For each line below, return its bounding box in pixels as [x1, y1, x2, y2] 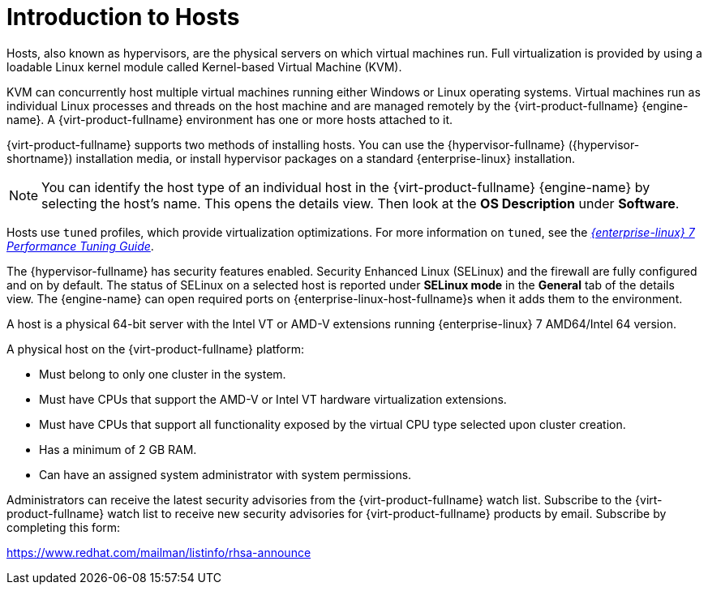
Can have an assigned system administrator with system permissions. [39, 467, 412, 482]
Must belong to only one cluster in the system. [39, 366, 286, 381]
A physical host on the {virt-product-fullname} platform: [6, 341, 304, 356]
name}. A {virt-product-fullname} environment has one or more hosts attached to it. [6, 112, 453, 126]
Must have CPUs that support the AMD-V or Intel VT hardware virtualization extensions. [39, 392, 507, 406]
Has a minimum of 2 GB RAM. [39, 442, 197, 456]
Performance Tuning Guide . [6, 238, 154, 253]
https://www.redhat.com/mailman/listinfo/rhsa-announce [6, 545, 311, 559]
